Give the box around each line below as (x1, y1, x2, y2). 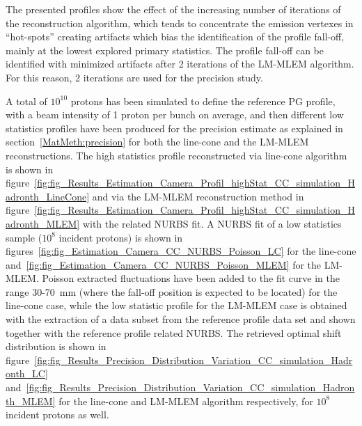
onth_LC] (6, 366, 48, 381)
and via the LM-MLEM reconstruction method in (92, 189, 304, 203)
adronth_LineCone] (6, 189, 90, 203)
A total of (6, 93, 47, 108)
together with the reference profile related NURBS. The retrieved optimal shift (6, 325, 342, 340)
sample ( (6, 230, 42, 244)
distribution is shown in (6, 339, 107, 354)
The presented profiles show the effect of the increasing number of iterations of (6, 2, 341, 16)
